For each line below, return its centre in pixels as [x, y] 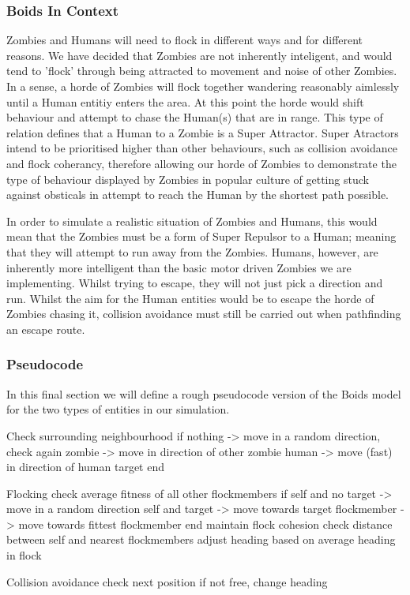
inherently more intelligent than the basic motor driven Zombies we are [179, 267]
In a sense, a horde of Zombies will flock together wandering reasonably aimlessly [203, 86]
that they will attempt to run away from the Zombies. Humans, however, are [192, 251]
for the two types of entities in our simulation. [118, 409]
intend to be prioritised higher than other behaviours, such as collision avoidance [202, 148]
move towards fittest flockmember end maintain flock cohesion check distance [205, 524]
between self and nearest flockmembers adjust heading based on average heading [201, 539]
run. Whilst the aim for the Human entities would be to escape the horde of [190, 298]
